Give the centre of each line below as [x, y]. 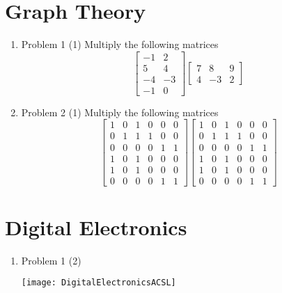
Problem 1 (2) [51, 260]
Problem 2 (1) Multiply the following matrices [120, 112]
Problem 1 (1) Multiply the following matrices [120, 44]
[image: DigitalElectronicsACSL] [99, 283]
